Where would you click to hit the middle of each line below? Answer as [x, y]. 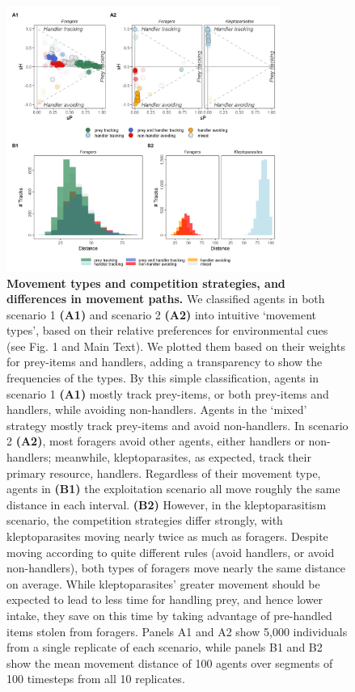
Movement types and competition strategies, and [146, 283]
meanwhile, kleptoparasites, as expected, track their [183, 457]
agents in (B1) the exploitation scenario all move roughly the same [173, 489]
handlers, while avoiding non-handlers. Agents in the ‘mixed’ [157, 409]
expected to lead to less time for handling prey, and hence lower [165, 599]
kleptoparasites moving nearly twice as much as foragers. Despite [167, 536]
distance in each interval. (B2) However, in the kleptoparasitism [167, 504]
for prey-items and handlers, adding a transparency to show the [165, 362]
